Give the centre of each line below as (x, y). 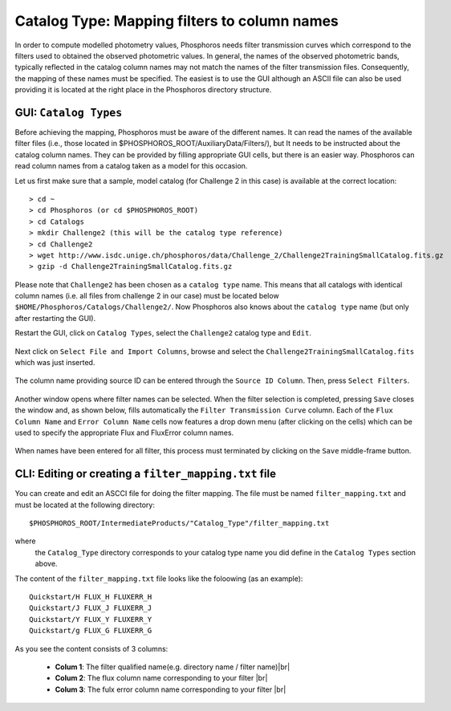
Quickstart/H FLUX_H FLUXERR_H (91, 597)
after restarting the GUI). (55, 318)
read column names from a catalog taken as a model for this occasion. (131, 166)
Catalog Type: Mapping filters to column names (177, 21)
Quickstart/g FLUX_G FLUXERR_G (91, 631)
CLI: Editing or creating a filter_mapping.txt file (146, 474)
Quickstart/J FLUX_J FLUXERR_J (91, 608)
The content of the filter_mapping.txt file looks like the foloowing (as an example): (159, 579)
